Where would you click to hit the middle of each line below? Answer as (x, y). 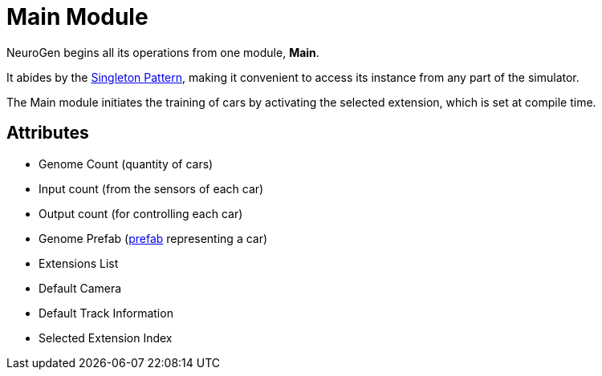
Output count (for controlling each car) (141, 213)
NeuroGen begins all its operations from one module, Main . (163, 52)
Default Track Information (106, 313)
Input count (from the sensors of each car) (151, 188)
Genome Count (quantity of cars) (126, 164)
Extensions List (79, 263)
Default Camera (80, 288)
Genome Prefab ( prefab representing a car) (153, 238)
